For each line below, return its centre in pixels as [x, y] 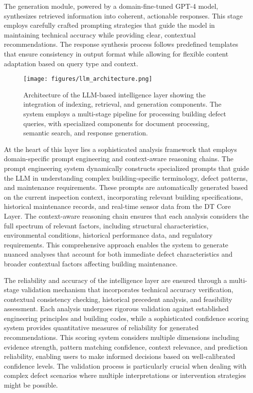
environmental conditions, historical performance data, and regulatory [108, 235]
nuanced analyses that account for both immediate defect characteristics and [118, 254]
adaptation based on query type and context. [71, 63]
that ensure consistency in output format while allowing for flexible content [116, 53]
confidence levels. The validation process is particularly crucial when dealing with [125, 365]
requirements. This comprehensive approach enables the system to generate [116, 244]
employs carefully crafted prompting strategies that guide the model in [109, 25]
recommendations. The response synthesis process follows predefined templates [121, 44]
